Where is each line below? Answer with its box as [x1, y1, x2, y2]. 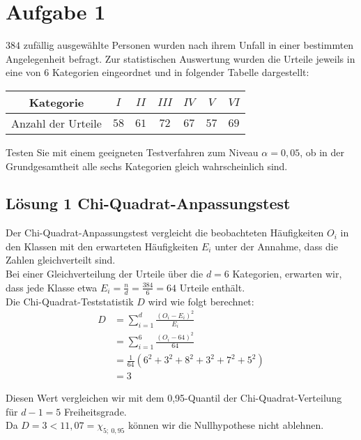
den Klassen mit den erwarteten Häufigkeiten [6, 238, 199, 253]
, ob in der [300, 144, 344, 159]
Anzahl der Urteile [11, 114, 102, 131]
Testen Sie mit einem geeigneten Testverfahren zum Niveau [6, 144, 259, 159]
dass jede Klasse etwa [6, 280, 98, 294]
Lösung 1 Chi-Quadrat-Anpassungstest [6, 192, 291, 214]
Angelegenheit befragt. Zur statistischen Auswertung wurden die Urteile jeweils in [6, 51, 355, 66]
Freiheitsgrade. [63, 404, 127, 418]
